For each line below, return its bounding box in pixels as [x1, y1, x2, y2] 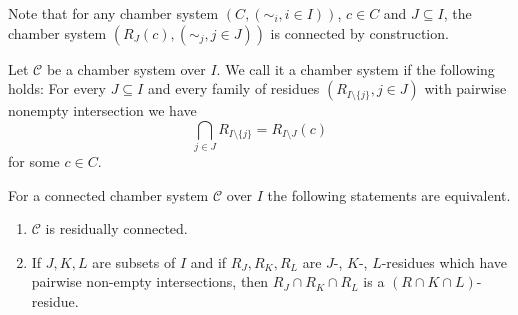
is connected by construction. [270, 22, 449, 43]
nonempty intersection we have [8, 100, 197, 121]
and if [190, 251, 227, 272]
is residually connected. [45, 218, 188, 239]
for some [8, 151, 60, 172]
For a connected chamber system [8, 184, 209, 205]
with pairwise [424, 78, 507, 99]
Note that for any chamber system [8, 3, 219, 23]
